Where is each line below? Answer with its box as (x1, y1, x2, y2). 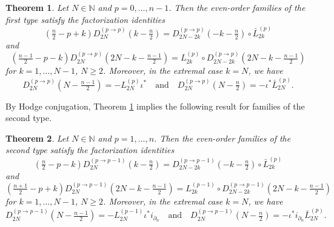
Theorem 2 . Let (5, 131, 69, 144)
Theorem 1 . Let (5, 1, 69, 13)
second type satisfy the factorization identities (5, 143, 175, 156)
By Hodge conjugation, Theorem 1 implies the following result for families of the (5, 99, 305, 112)
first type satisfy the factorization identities (5, 13, 165, 25)
